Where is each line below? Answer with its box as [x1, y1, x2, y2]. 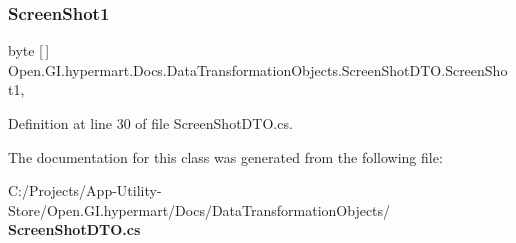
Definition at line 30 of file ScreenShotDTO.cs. [8, 113, 293, 133]
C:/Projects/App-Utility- [8, 180, 162, 201]
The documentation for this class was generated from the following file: [8, 146, 443, 167]
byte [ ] [8, 40, 50, 61]
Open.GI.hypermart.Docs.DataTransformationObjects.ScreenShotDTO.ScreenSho [8, 59, 508, 80]
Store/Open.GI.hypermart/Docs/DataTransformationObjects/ [8, 199, 391, 220]
